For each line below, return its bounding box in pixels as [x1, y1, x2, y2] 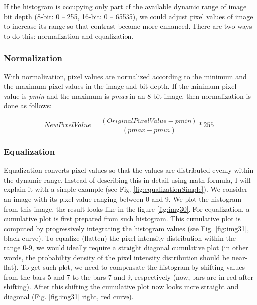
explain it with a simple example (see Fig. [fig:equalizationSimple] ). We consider [4, 184, 248, 194]
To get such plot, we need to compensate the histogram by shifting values [21, 262, 245, 272]
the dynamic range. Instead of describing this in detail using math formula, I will [4, 174, 251, 184]
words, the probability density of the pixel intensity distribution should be [4, 252, 230, 262]
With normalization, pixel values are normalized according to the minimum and [4, 71, 247, 81]
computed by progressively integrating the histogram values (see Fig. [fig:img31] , [4, 223, 249, 233]
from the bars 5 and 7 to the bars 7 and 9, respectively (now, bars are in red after [4, 271, 253, 282]
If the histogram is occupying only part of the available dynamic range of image [4, 1, 247, 11]
